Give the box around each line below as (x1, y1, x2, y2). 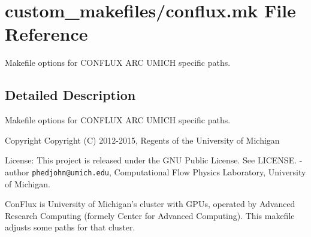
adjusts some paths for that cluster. (5, 221, 135, 233)
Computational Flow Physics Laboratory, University (114, 165, 306, 178)
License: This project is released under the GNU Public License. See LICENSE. (5, 154, 297, 166)
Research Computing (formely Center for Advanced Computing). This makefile (5, 209, 295, 221)
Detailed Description (5, 86, 136, 104)
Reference (5, 22, 88, 46)
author (5, 165, 29, 178)
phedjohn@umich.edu (32, 168, 110, 177)
